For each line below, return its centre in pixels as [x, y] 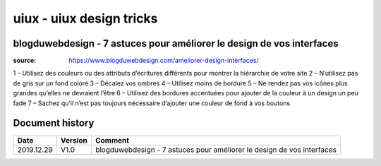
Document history [54, 123]
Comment [113, 140]
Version [74, 140]
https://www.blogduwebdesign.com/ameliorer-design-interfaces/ [164, 61]
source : [25, 61]
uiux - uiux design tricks [85, 18]
